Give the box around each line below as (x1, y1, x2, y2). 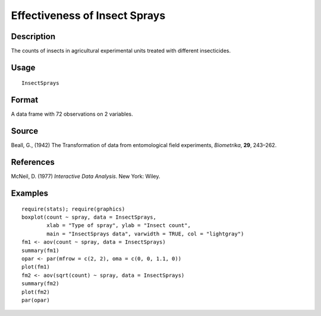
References (11, 157, 55, 167)
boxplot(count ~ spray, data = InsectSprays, (21, 213, 157, 221)
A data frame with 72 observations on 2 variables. (11, 110, 133, 118)
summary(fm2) (21, 280, 59, 287)
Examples (11, 189, 49, 198)
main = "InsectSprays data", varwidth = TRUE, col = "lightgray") (46, 230, 244, 237)
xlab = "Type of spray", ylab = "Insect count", (46, 222, 191, 229)
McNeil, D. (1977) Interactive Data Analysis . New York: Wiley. (11, 173, 160, 180)
